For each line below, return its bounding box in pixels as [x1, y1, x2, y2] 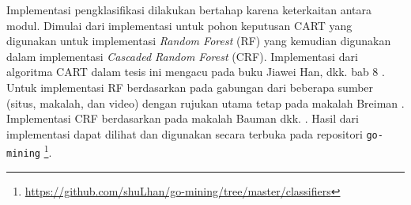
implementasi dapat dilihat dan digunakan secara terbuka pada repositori [6, 125, 363, 142]
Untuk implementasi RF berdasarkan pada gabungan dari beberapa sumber [6, 78, 374, 95]
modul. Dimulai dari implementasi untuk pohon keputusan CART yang [6, 17, 353, 33]
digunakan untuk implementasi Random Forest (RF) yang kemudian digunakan [6, 32, 391, 49]
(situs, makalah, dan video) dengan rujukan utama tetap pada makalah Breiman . [6, 94, 405, 111]
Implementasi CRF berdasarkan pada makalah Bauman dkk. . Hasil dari [6, 110, 359, 127]
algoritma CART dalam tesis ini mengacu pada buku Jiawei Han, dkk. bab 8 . [6, 63, 385, 80]
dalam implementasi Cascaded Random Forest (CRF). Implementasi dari [6, 47, 358, 64]
